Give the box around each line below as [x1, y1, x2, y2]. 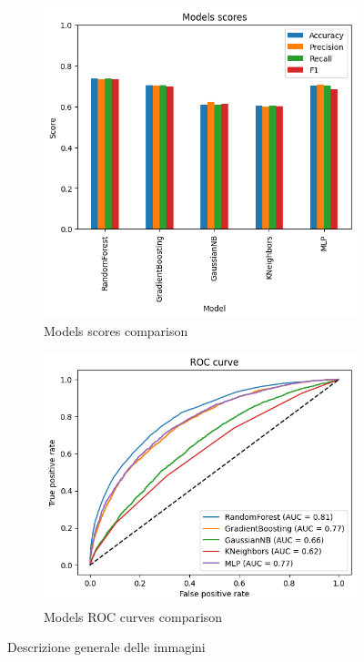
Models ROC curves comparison [44, 606, 223, 626]
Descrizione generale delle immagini [7, 637, 206, 657]
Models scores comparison [44, 321, 188, 340]
